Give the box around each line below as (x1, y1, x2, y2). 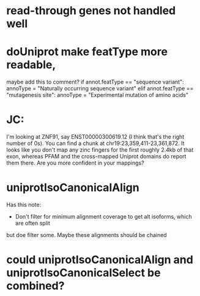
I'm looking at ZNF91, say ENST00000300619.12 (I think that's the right (6, 133, 185, 141)
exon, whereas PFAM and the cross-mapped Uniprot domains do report (6, 153, 187, 160)
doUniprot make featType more (6, 45, 168, 59)
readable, (6, 58, 56, 72)
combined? (6, 279, 65, 293)
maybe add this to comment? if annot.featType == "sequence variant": (6, 78, 185, 86)
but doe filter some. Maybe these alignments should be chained (6, 232, 167, 238)
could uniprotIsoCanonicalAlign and (6, 253, 194, 267)
